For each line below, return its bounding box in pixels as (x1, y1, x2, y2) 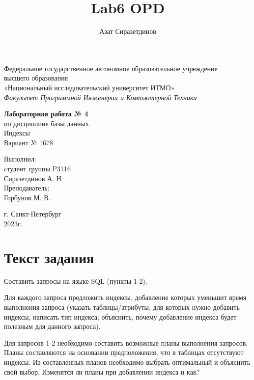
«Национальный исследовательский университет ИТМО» (4, 82, 175, 92)
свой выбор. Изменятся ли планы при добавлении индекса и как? (4, 366, 200, 377)
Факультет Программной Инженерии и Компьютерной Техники (4, 92, 197, 102)
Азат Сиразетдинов (99, 26, 156, 36)
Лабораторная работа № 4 (4, 109, 88, 119)
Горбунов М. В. (4, 192, 51, 202)
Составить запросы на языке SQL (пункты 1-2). (4, 275, 147, 286)
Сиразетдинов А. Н (4, 173, 61, 183)
